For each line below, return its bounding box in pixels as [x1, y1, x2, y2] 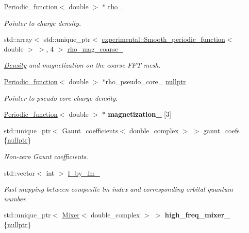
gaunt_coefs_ [203, 125, 245, 135]
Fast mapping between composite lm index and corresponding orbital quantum [4, 184, 233, 194]
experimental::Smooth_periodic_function [101, 34, 225, 44]
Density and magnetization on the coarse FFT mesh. [4, 60, 161, 70]
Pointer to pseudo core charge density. [4, 92, 118, 103]
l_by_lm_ [67, 167, 100, 178]
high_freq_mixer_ [165, 210, 231, 220]
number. [4, 193, 28, 203]
